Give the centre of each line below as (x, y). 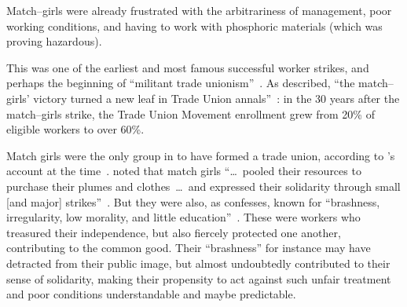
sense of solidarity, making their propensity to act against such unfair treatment (199, 278)
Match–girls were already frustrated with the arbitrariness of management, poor (199, 10)
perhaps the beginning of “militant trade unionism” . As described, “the (181, 83)
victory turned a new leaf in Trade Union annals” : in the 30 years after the (216, 98)
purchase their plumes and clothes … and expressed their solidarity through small (203, 186)
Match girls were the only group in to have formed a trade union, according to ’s (201, 155)
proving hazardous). (54, 41)
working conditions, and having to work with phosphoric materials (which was (194, 26)
